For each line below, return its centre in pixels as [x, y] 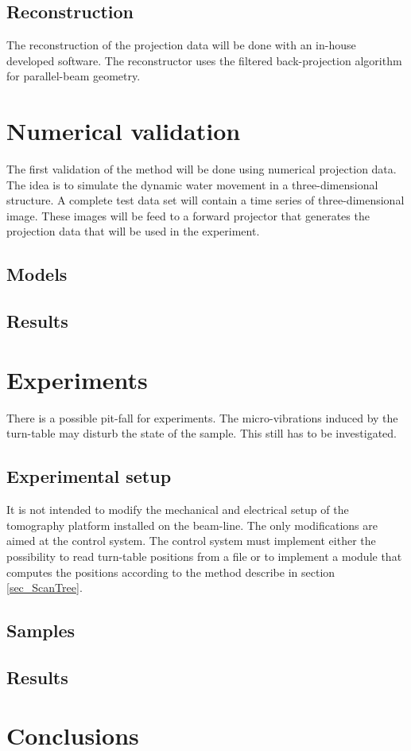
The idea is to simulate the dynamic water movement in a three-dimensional [192, 184]
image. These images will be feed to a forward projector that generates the [188, 215]
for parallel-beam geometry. [74, 76]
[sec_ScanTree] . [45, 588]
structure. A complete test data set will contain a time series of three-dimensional [205, 200]
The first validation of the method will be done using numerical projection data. [202, 169]
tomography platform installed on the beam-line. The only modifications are [192, 525]
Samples [41, 630]
